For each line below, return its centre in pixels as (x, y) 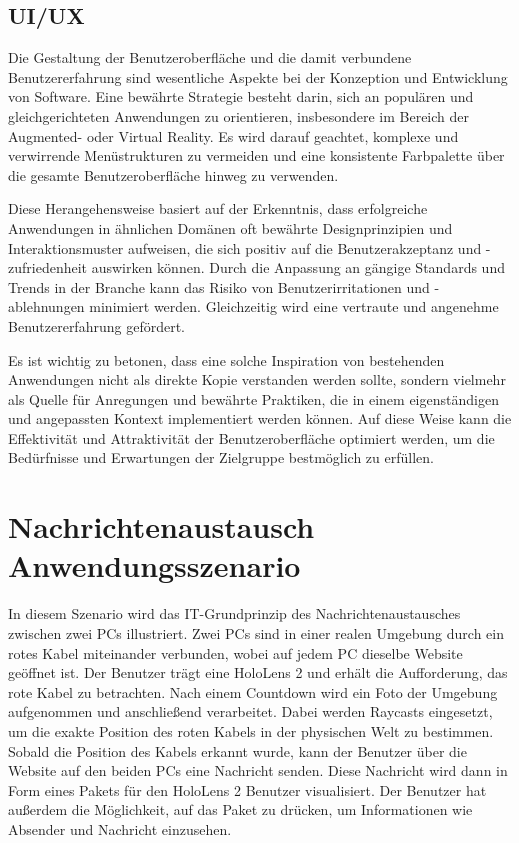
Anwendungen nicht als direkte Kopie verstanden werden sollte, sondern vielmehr (257, 379)
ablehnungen (46, 306)
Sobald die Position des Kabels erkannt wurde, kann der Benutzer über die (237, 750)
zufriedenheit (48, 267)
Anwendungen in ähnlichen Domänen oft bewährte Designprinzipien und (230, 227)
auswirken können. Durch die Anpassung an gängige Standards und (298, 267)
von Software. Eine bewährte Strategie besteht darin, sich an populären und (241, 96)
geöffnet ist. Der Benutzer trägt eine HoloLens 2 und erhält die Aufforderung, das (258, 672)
